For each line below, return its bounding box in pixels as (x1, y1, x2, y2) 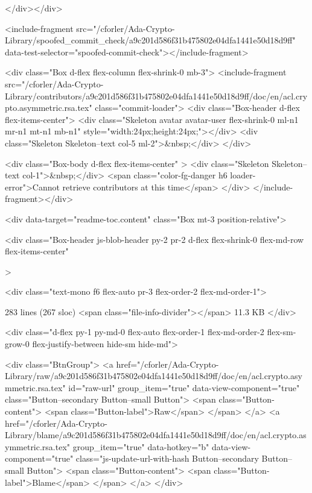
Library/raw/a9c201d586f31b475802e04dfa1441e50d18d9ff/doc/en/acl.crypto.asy (5, 369, 302, 382)
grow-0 (5, 338, 30, 350)
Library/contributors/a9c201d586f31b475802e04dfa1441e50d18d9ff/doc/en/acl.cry (5, 89, 308, 102)
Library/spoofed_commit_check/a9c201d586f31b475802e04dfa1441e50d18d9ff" (5, 34, 296, 46)
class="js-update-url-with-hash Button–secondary (75, 452, 259, 465)
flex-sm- (267, 325, 296, 338)
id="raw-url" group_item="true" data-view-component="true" (68, 381, 300, 394)
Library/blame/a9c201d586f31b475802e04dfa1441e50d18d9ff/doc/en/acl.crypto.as (5, 429, 307, 441)
